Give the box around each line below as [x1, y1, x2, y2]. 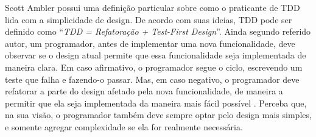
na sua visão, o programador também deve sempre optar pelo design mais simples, [5, 108, 312, 121]
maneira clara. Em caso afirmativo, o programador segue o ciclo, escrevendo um [5, 60, 303, 73]
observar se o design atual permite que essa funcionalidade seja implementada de [5, 49, 306, 61]
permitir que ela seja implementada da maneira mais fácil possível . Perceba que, [5, 96, 307, 109]
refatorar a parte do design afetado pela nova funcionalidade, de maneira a [5, 85, 283, 97]
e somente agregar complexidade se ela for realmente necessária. [5, 120, 243, 133]
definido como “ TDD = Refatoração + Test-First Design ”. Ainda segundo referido [5, 25, 311, 38]
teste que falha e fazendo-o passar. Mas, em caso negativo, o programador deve [5, 72, 300, 85]
